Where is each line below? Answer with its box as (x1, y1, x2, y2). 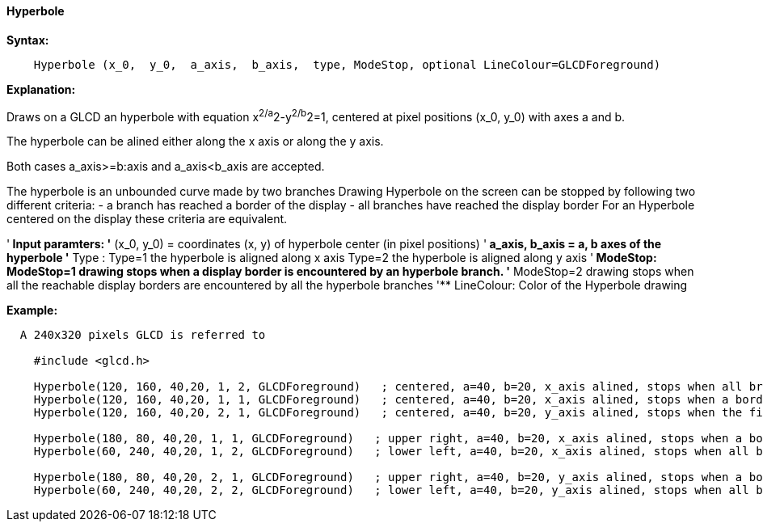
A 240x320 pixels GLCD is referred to (19, 328, 266, 342)
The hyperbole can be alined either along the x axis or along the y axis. (6, 134, 384, 149)
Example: (6, 303, 58, 318)
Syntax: (6, 32, 49, 47)
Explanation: (6, 82, 76, 96)
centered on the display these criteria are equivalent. (6, 212, 288, 226)
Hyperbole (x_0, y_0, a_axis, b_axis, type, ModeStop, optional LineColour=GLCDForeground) (33, 57, 661, 71)
